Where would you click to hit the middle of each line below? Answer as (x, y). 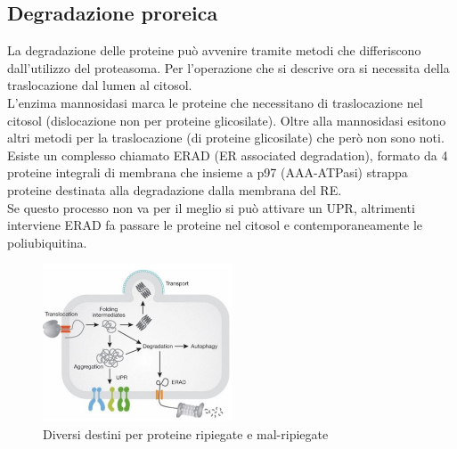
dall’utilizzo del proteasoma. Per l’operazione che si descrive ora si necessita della (228, 67)
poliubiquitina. (47, 242)
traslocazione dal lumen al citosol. (100, 85)
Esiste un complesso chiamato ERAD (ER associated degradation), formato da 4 (228, 155)
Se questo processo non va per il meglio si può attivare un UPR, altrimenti (211, 207)
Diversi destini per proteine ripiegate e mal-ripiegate (186, 433)
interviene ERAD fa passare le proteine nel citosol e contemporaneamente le (215, 225)
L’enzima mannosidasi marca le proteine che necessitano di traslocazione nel (215, 102)
